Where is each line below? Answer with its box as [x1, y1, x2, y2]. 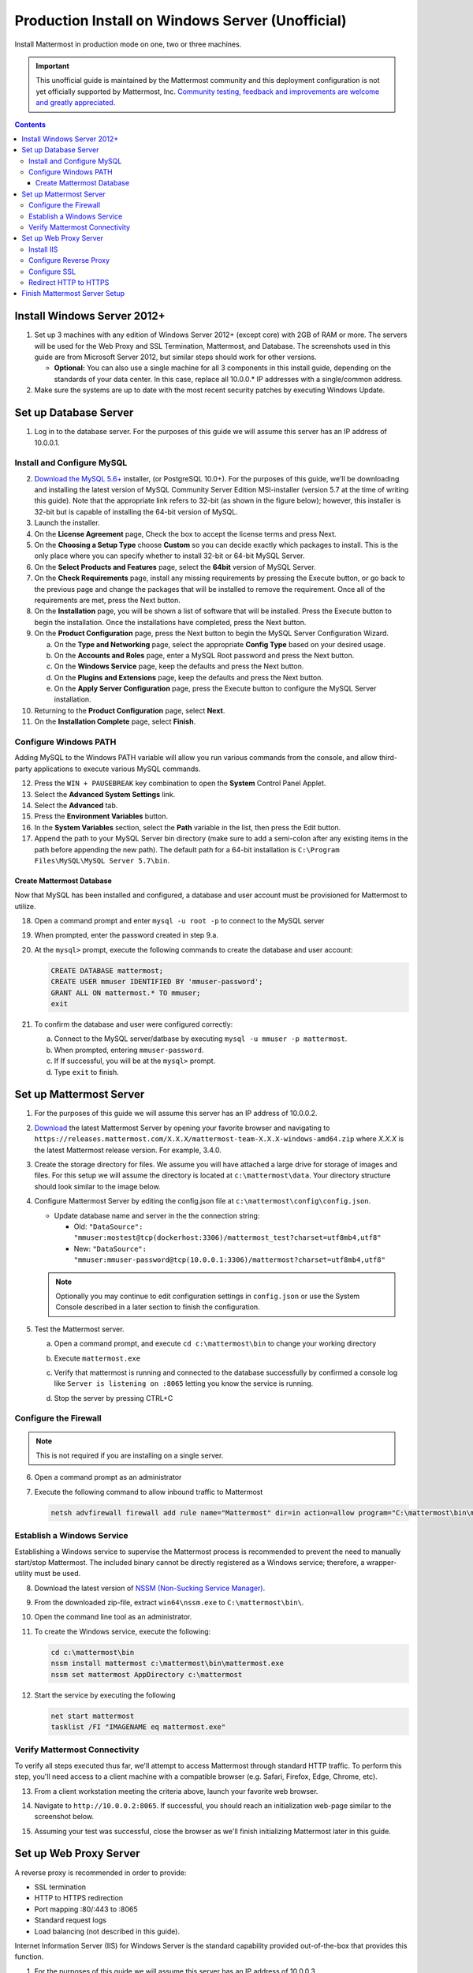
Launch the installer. [34, 518, 100, 528]
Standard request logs [34, 1915, 106, 1925]
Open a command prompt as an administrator [34, 1473, 182, 1482]
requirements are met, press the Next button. [34, 595, 181, 605]
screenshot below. [34, 1812, 95, 1821]
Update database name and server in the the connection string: [54, 1211, 260, 1220]
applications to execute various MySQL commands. [33, 764, 201, 773]
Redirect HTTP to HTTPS [28, 277, 110, 287]
